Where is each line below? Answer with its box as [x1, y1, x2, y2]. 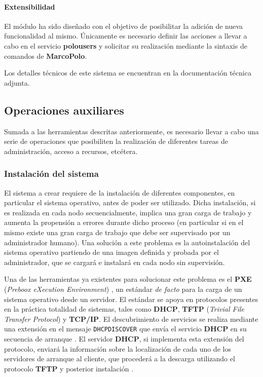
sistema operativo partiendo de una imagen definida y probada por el [4, 247, 219, 257]
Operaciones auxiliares [4, 102, 124, 118]
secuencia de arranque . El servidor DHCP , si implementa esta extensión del [4, 333, 244, 344]
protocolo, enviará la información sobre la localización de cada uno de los [4, 343, 231, 354]
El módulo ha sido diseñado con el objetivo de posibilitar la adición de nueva [4, 20, 243, 31]
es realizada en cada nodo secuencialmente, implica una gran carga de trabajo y [4, 207, 252, 217]
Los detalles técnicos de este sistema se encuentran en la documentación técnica [4, 67, 251, 78]
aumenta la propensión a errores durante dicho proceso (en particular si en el [4, 217, 244, 228]
